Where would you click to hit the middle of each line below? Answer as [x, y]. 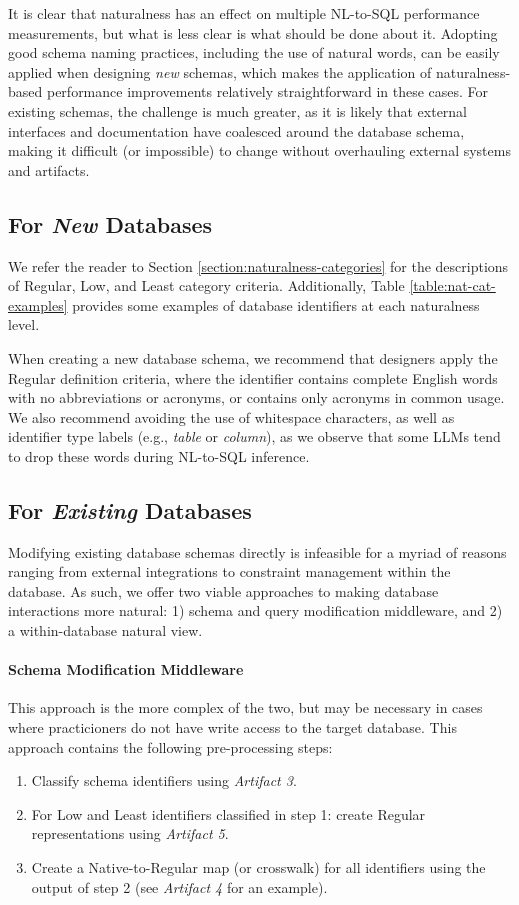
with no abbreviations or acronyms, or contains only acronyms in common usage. [256, 397]
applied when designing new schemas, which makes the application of [220, 71]
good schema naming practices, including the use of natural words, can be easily [254, 52]
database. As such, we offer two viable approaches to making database [223, 590]
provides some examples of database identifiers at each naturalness [276, 304]
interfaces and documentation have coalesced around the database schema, [236, 130]
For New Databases [110, 223]
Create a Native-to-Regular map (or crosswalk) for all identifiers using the [258, 867]
